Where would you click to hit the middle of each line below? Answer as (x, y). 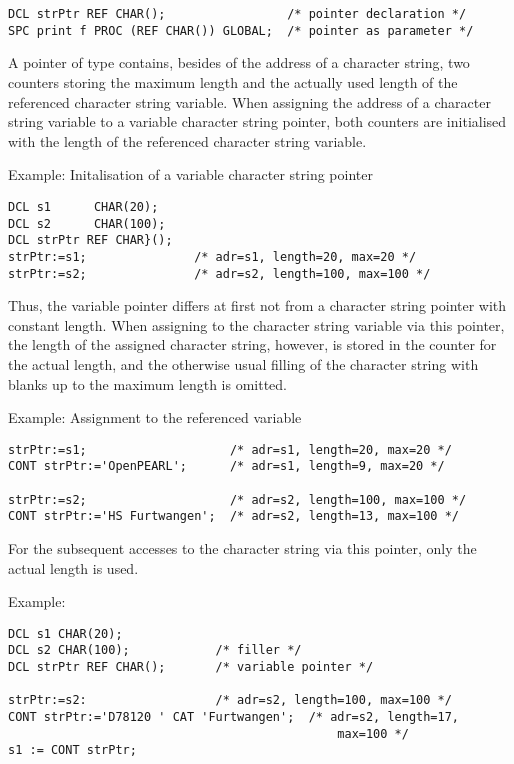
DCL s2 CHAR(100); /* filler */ (155, 650)
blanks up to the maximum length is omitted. (147, 383)
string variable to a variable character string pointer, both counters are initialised (257, 121)
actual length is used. (73, 567)
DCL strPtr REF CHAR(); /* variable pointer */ (191, 667)
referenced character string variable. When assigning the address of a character (249, 101)
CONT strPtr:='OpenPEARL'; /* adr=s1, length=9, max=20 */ (226, 466)
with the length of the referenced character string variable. (187, 140)
